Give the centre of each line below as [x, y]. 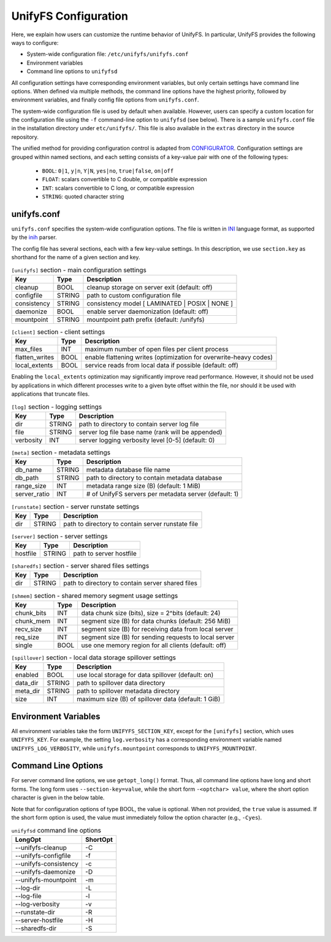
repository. [25, 137]
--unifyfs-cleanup [41, 847]
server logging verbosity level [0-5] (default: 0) [147, 440]
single [24, 645]
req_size [27, 637]
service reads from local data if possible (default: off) [162, 366]
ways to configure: [35, 42]
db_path [27, 478]
